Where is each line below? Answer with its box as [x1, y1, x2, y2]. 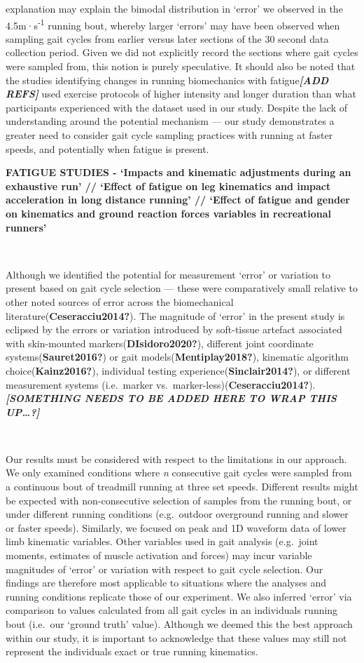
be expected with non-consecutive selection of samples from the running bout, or [6, 493, 352, 507]
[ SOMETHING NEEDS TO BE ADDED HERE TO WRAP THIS [6, 391, 337, 406]
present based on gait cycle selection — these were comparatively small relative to [6, 281, 358, 295]
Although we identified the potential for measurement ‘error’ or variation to [6, 267, 330, 281]
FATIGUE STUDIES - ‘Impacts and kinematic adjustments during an [6, 165, 351, 180]
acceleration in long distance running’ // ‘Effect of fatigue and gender [6, 192, 351, 207]
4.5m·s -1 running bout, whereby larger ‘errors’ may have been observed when [6, 15, 340, 32]
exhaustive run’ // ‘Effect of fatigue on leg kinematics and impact [6, 178, 331, 193]
